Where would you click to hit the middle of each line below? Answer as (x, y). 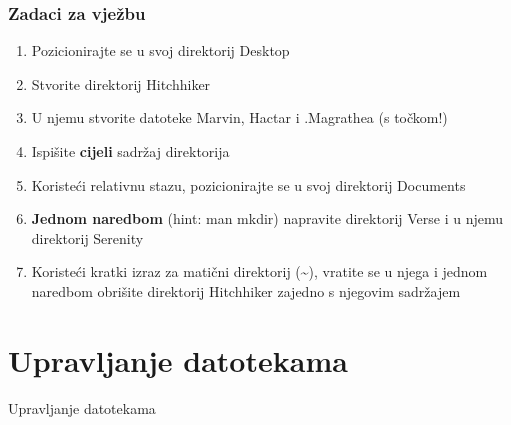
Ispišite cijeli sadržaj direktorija (130, 151)
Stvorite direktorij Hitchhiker (121, 83)
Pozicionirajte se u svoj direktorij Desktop (160, 50)
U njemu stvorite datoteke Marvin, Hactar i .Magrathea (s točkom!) (239, 117)
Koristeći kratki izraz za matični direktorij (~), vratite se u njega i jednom (259, 271)
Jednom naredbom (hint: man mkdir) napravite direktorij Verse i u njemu (267, 218)
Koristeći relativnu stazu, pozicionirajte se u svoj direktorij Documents (248, 184)
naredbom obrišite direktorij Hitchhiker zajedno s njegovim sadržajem (246, 290)
